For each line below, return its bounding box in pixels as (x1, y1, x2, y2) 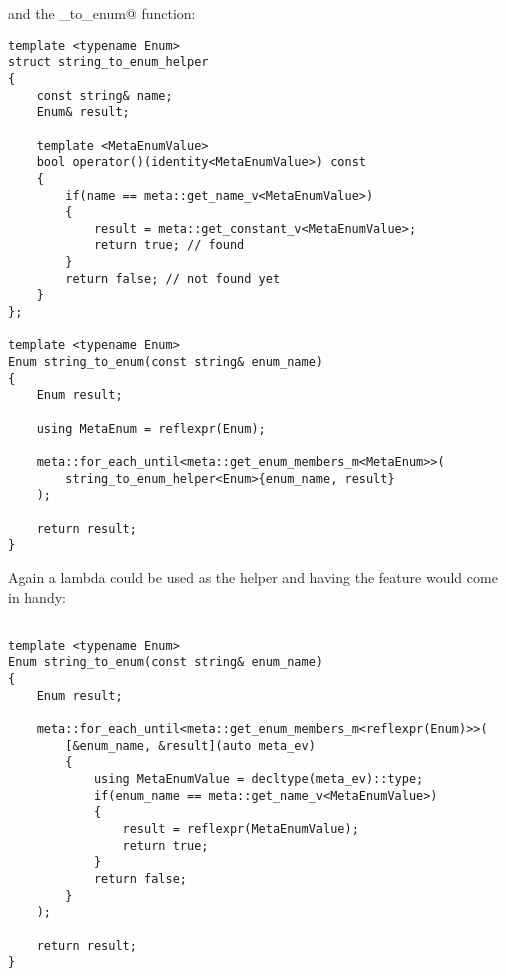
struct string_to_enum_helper (8, 55, 209, 70)
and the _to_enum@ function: (8, 3, 196, 23)
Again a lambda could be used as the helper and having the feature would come (8, 566, 498, 587)
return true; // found (93, 238, 245, 253)
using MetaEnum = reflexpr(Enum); (36, 421, 266, 436)
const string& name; (36, 88, 173, 103)
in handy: (8, 586, 66, 607)
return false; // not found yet (65, 271, 281, 286)
